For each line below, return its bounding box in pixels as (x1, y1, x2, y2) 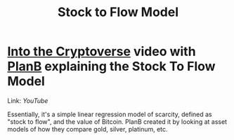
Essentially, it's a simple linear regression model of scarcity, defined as (7, 110, 212, 118)
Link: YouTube (7, 96, 48, 105)
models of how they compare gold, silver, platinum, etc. (7, 125, 168, 133)
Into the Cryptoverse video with (7, 43, 196, 59)
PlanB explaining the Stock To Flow (7, 59, 216, 74)
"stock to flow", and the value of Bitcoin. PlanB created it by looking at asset (7, 117, 227, 126)
